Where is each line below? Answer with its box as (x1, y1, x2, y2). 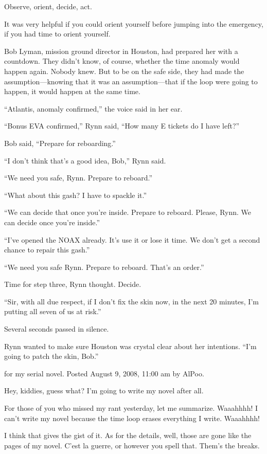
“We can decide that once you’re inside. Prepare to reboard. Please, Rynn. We (4, 207, 252, 217)
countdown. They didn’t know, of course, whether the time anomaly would (4, 56, 240, 66)
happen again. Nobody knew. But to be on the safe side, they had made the (4, 65, 244, 76)
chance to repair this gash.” (4, 244, 90, 255)
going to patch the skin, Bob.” (4, 351, 99, 361)
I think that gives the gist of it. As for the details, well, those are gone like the (4, 430, 252, 441)
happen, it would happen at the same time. (4, 86, 140, 97)
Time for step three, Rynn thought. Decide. (4, 279, 141, 289)
